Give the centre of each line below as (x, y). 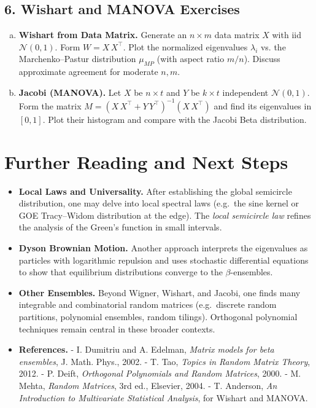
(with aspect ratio (191, 59)
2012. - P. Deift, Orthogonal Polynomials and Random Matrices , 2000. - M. (160, 373)
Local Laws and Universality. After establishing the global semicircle (155, 191)
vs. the (273, 46)
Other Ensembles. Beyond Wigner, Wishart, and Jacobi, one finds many (160, 292)
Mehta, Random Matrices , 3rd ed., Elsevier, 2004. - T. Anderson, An (148, 385)
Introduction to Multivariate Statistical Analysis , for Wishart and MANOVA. (163, 397)
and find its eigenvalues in (263, 105)
